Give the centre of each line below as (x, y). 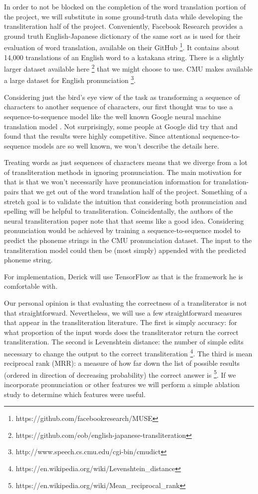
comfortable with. (31, 286)
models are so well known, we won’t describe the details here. (126, 145)
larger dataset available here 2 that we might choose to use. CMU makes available (128, 68)
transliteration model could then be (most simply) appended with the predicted (125, 250)
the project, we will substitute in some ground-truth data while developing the (123, 16)
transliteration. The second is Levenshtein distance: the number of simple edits (124, 342)
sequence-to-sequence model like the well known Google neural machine (113, 116)
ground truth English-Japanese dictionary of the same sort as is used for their (122, 36)
